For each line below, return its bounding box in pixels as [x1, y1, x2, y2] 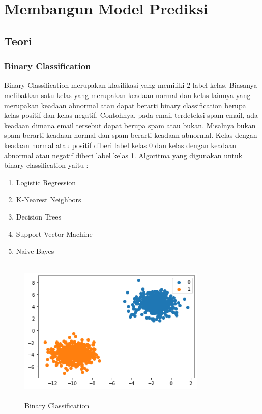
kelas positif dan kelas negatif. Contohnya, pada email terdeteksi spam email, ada [4, 110, 258, 120]
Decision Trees [16, 211, 62, 222]
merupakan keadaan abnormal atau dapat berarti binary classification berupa [4, 100, 246, 110]
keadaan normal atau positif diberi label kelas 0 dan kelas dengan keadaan [4, 139, 237, 150]
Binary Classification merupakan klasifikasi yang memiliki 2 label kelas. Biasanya [4, 80, 257, 90]
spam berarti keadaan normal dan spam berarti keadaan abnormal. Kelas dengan [4, 130, 257, 140]
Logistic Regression [16, 177, 76, 187]
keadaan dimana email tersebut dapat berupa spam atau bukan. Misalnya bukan [4, 119, 256, 130]
